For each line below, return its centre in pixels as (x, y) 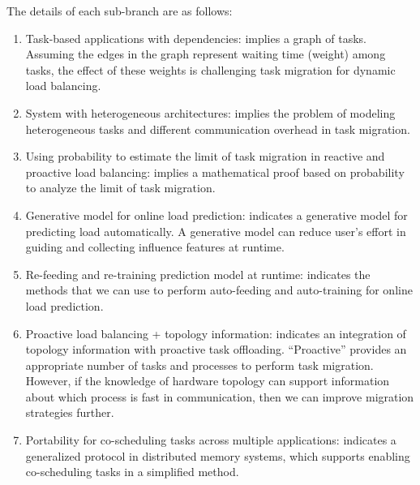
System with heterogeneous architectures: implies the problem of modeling (210, 112)
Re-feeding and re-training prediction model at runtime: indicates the (198, 274)
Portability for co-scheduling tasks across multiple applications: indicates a (211, 440)
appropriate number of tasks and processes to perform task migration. (199, 365)
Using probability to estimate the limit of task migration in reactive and (205, 156)
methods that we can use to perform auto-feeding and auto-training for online (219, 290)
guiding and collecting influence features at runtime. (155, 247)
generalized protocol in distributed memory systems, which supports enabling (218, 455)
